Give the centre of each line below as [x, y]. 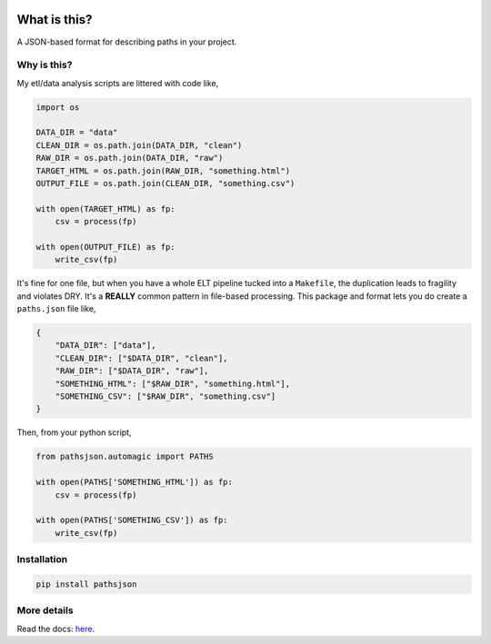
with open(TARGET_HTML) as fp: [106, 208]
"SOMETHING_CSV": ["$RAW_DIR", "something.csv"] [165, 396]
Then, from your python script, [74, 432]
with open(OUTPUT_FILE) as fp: [106, 247]
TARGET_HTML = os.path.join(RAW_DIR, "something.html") [163, 171]
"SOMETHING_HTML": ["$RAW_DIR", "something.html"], [173, 383]
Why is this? [45, 65]
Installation [42, 560]
